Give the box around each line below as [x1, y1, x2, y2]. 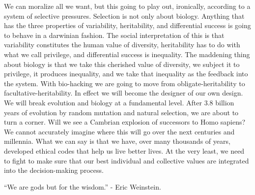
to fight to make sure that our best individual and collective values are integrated [4, 155, 249, 165]
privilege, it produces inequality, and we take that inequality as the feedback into [4, 68, 248, 79]
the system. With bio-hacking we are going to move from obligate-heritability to [4, 78, 245, 88]
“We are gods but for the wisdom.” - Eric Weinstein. [4, 181, 161, 192]
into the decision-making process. [4, 165, 104, 175]
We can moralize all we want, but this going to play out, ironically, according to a [4, 1, 251, 11]
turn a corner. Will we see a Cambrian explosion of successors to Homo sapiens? [4, 117, 246, 127]
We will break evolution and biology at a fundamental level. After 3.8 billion [4, 97, 234, 107]
